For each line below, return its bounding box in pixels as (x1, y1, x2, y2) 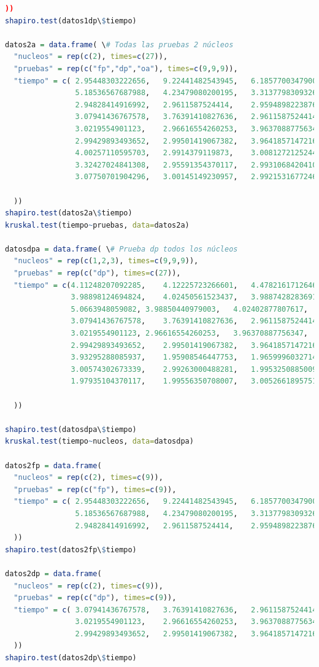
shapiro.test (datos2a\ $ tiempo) (5, 209, 133, 218)
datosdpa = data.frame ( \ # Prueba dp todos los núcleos (5, 244, 238, 253)
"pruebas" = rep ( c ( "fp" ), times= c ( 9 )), (13, 485, 177, 494)
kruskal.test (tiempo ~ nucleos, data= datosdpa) (5, 437, 194, 446)
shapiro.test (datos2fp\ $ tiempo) (5, 545, 137, 554)
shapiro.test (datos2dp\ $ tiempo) (5, 654, 137, 663)
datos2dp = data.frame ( (5, 569, 102, 578)
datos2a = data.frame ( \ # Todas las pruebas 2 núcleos (5, 40, 234, 49)
